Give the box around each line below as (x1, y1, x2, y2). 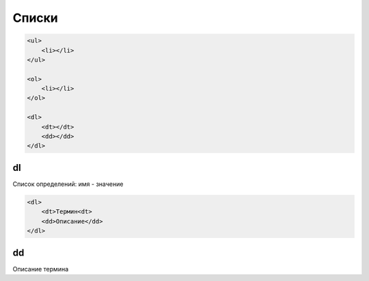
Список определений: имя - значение (12, 180, 124, 188)
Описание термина (12, 265, 69, 273)
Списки (12, 10, 58, 25)
